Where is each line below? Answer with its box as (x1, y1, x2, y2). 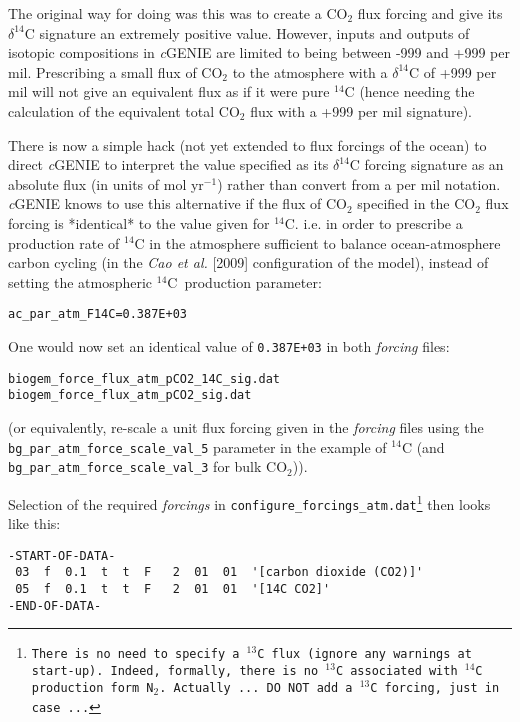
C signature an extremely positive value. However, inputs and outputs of (24, 22, 470, 43)
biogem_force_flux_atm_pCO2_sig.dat (8, 388, 252, 403)
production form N (31, 680, 154, 695)
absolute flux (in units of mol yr (8, 173, 204, 194)
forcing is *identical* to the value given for (8, 212, 270, 233)
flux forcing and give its (357, 3, 503, 23)
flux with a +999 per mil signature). (250, 100, 472, 121)
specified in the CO (357, 193, 476, 214)
